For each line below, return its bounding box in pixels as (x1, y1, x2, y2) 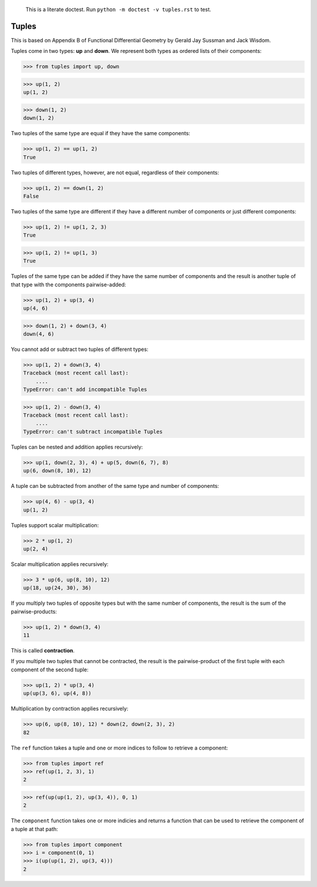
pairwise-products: (11, 608, 57, 615)
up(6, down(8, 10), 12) (23, 467, 92, 474)
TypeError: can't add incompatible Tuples (23, 386, 147, 393)
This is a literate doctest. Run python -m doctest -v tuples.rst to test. (25, 6, 211, 13)
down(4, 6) (23, 330, 55, 337)
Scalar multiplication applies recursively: (11, 560, 109, 567)
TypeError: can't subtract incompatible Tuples (23, 428, 163, 435)
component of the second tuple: (11, 666, 89, 673)
